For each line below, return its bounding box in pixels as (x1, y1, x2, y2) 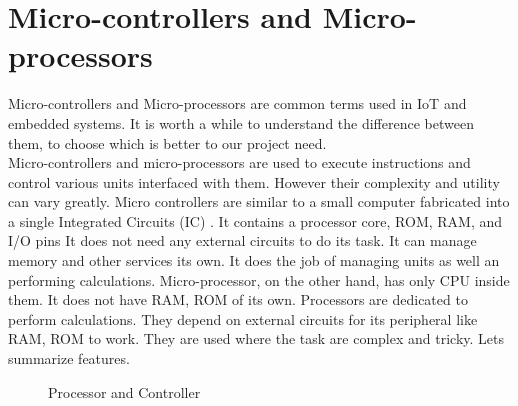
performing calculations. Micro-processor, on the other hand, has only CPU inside (8, 269, 510, 290)
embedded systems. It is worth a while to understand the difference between (8, 112, 474, 133)
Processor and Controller (48, 381, 201, 402)
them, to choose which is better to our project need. (8, 132, 327, 153)
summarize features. (8, 348, 130, 369)
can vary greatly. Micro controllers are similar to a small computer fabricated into (8, 191, 510, 212)
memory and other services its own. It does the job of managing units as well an (8, 250, 500, 271)
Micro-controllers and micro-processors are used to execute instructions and (8, 152, 471, 173)
